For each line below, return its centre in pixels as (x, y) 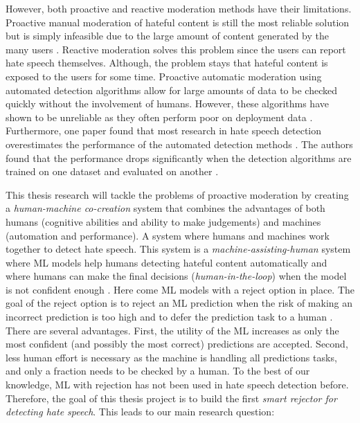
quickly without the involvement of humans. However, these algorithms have (167, 103)
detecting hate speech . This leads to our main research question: (140, 412)
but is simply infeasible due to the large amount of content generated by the (167, 36)
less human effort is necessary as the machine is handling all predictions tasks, (171, 357)
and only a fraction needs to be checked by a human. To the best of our (158, 371)
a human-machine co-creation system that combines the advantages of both (165, 208)
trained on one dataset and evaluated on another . (112, 171)
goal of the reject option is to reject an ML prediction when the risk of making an (179, 303)
